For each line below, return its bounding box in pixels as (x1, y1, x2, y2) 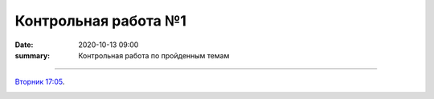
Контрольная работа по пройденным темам (78, 50, 230, 60)
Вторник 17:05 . (14, 77, 65, 87)
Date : (14, 40, 34, 49)
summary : (14, 50, 51, 60)
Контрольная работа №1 (14, 12, 186, 30)
